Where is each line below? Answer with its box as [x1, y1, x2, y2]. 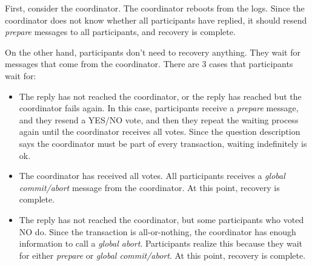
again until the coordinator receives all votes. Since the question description [19, 125, 300, 138]
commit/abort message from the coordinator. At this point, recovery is [19, 181, 280, 193]
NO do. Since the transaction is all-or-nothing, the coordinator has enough [19, 225, 296, 238]
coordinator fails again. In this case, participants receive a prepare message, [19, 102, 299, 114]
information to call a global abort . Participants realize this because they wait [19, 237, 303, 250]
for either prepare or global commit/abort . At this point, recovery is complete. [19, 248, 306, 261]
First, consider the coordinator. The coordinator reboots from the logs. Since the [5, 2, 305, 14]
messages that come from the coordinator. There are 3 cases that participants [5, 57, 293, 70]
